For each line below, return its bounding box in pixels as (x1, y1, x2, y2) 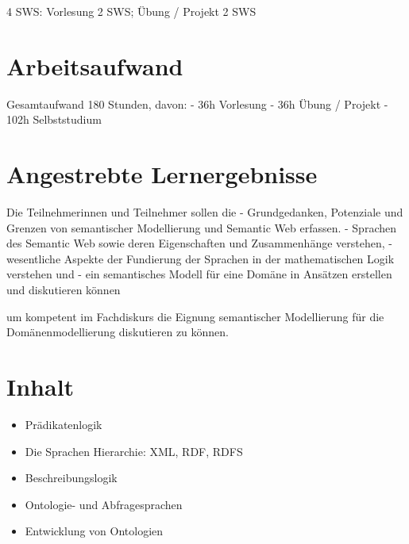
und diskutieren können (6, 282, 121, 297)
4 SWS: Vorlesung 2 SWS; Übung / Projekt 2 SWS (6, 3, 257, 19)
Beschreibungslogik (25, 469, 118, 486)
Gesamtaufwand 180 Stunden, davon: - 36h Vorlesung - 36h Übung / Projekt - (6, 95, 388, 112)
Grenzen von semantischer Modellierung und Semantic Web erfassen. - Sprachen (6, 219, 396, 236)
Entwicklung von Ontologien (25, 523, 164, 539)
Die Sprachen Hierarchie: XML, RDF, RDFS (25, 442, 243, 459)
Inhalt (6, 370, 75, 402)
